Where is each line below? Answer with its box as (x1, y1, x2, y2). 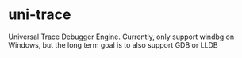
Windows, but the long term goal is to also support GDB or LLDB (8, 40, 218, 49)
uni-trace (8, 6, 71, 24)
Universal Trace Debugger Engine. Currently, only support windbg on (8, 32, 235, 41)
